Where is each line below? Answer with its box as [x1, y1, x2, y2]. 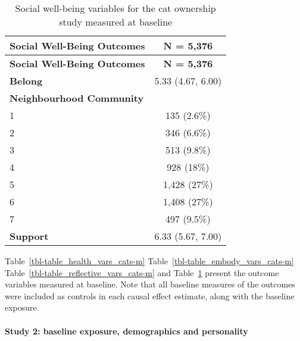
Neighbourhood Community [10, 91, 144, 105]
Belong [10, 74, 43, 87]
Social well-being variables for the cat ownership [15, 1, 216, 15]
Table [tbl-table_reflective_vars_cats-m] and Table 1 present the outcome [5, 266, 279, 279]
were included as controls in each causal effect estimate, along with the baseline [5, 289, 295, 302]
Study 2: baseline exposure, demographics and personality [5, 324, 248, 337]
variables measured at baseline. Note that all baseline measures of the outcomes [5, 278, 295, 290]
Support [10, 229, 49, 243]
